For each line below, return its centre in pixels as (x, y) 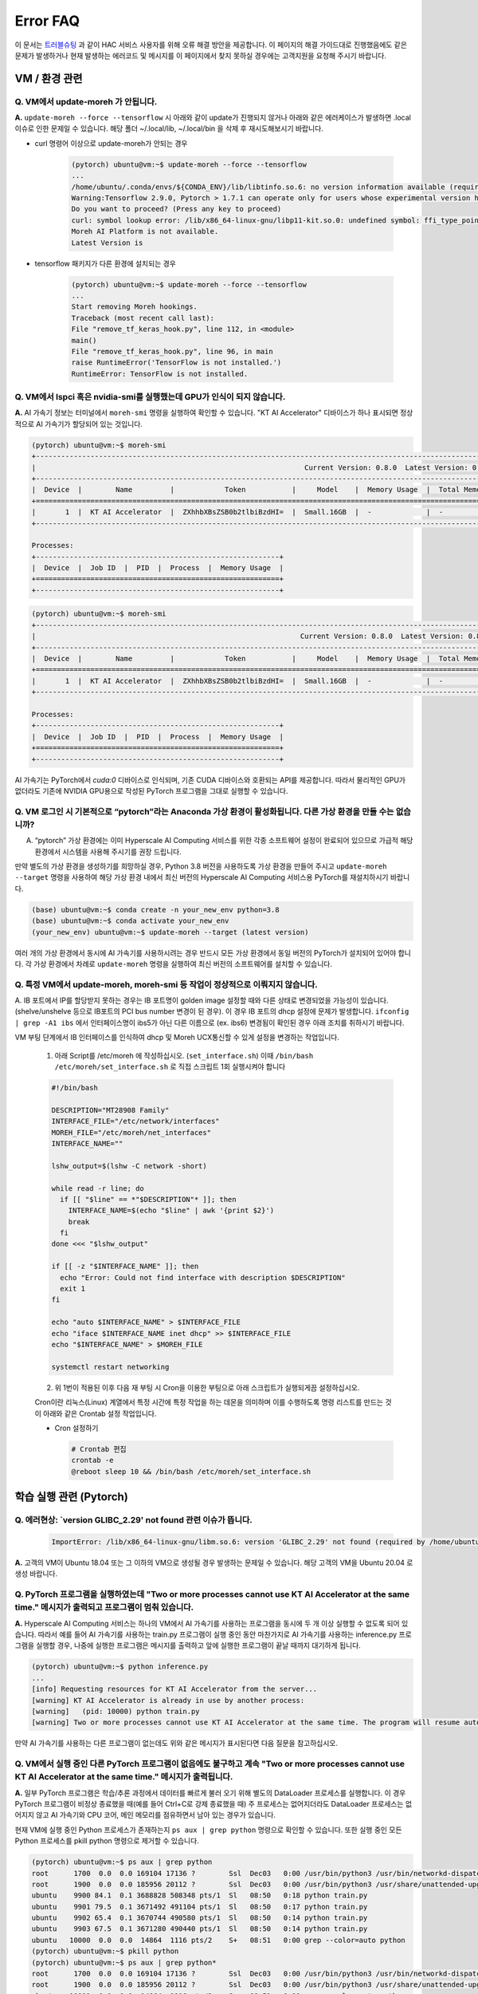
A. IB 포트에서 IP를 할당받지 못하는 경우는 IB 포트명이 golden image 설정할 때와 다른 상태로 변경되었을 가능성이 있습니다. (202, 1000)
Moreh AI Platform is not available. (145, 232)
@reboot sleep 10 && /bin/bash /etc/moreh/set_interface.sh (191, 1471)
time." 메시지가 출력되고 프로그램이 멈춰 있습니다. (104, 1607)
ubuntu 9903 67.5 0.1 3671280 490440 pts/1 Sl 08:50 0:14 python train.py (200, 1929)
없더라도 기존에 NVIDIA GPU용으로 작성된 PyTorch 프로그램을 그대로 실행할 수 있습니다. (151, 790)
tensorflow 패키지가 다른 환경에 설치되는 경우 (106, 263)
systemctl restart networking (110, 1367)
